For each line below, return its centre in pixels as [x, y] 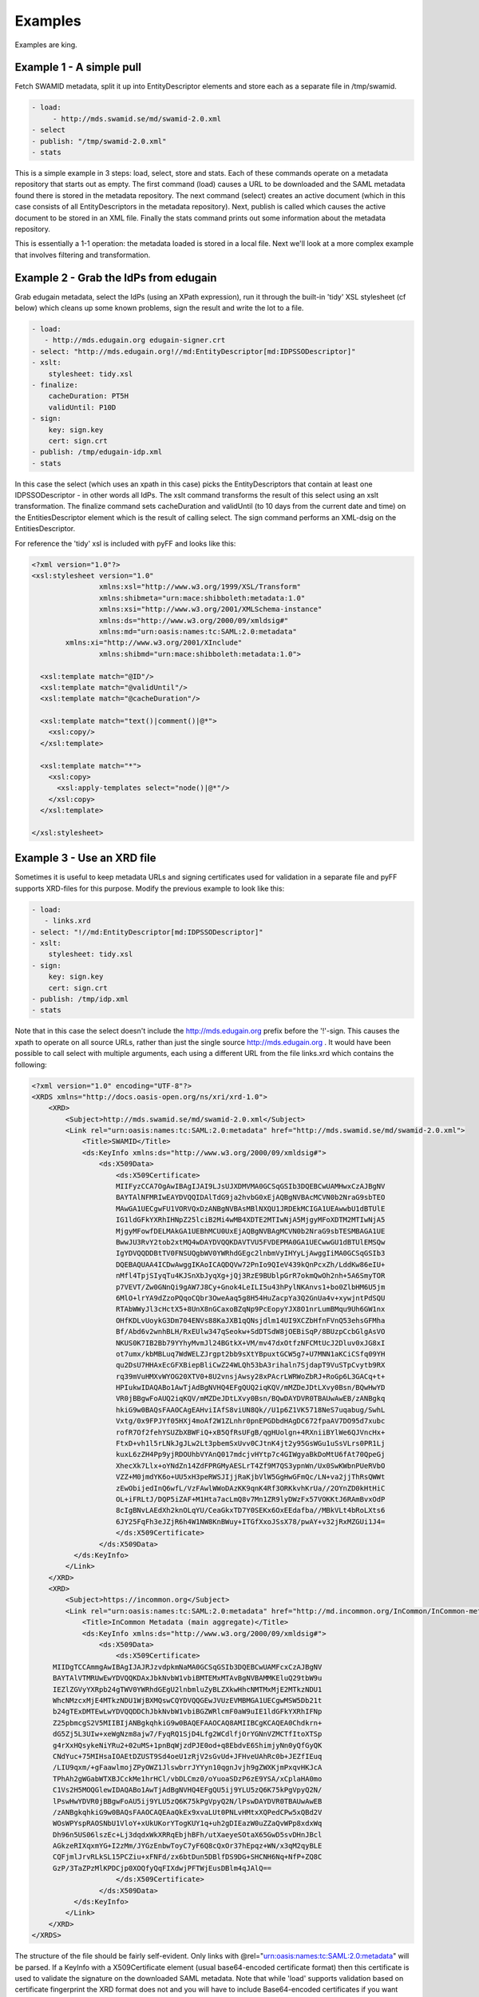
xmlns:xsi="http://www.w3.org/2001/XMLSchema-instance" [210, 609]
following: [31, 1064]
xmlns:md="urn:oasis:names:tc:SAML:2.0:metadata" [198, 631]
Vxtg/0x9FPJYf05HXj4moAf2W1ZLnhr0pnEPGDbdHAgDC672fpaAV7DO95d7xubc [251, 1421]
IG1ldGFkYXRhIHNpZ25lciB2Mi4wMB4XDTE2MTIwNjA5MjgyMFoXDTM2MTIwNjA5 [251, 1220]
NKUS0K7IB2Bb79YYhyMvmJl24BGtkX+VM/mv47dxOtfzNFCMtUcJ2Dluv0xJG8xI [251, 1343]
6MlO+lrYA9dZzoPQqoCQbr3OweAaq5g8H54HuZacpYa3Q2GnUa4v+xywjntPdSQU [251, 1298]
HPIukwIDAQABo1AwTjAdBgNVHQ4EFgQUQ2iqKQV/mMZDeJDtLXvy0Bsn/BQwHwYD [251, 1388]
